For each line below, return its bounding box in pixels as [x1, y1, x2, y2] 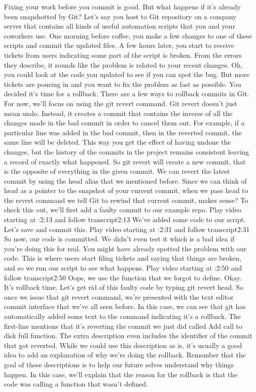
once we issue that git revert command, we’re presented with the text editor [4, 291, 234, 302]
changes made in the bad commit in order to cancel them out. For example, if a [4, 118, 245, 128]
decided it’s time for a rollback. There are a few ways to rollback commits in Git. [4, 88, 250, 99]
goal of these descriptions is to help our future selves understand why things [4, 359, 234, 369]
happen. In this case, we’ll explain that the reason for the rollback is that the [4, 369, 237, 379]
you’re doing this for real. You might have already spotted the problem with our [4, 243, 247, 253]
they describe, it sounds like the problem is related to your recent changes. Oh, [4, 59, 243, 70]
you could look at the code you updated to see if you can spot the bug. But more [4, 69, 250, 79]
